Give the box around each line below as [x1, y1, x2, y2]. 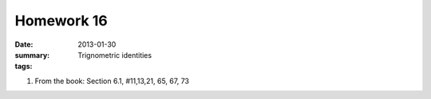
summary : [14, 50, 50, 59]
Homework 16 [14, 12, 108, 29]
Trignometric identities [77, 50, 152, 59]
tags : [14, 62, 33, 71]
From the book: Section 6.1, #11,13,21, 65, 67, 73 [34, 76, 189, 86]
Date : [14, 40, 34, 49]
